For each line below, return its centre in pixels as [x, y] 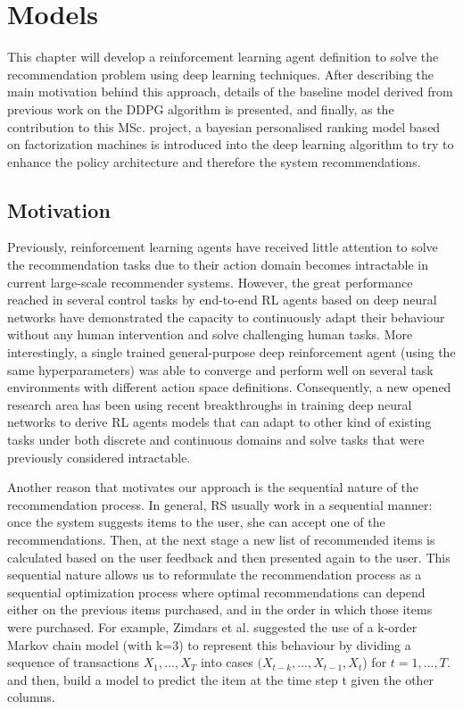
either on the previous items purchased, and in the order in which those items [220, 609]
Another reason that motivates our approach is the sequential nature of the [213, 487]
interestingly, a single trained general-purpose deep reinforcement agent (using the [231, 352]
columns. [31, 697]
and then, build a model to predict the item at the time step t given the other [221, 679]
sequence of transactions [74, 662]
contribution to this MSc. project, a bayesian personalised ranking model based [224, 126]
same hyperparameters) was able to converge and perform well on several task [220, 369]
